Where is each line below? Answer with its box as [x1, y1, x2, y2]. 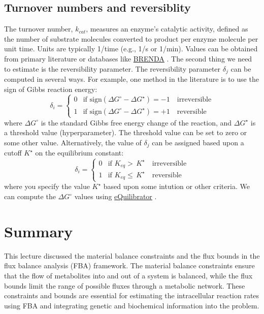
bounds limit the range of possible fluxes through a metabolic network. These [4, 280, 245, 291]
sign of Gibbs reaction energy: [4, 83, 97, 94]
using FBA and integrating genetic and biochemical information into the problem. [4, 300, 259, 310]
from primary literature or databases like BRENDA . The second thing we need [4, 53, 252, 64]
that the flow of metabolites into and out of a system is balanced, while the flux [4, 270, 253, 280]
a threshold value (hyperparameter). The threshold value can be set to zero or [4, 127, 247, 138]
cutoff [4, 147, 22, 158]
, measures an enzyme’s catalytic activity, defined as [86, 23, 248, 34]
